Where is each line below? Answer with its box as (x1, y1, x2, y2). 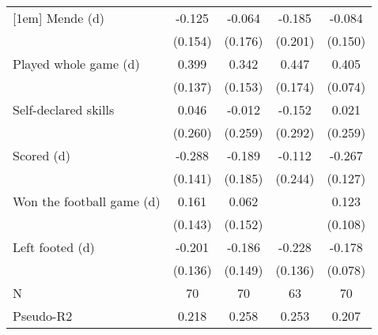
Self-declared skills (13, 100, 115, 119)
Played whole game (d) (13, 55, 140, 73)
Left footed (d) (13, 238, 95, 256)
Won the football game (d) (13, 192, 161, 210)
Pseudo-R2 (13, 307, 73, 325)
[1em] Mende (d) (13, 9, 105, 27)
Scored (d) (13, 146, 70, 164)
